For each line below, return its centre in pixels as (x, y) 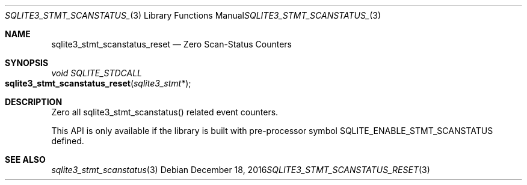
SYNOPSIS (27, 63)
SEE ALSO (25, 159)
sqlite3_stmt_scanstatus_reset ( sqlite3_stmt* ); (98, 83)
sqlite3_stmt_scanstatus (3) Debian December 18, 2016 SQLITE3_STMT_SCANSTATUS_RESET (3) (241, 170)
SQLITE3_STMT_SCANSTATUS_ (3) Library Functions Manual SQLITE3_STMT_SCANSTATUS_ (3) (193, 15)
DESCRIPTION (34, 102)
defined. (68, 141)
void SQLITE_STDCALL (97, 73)
